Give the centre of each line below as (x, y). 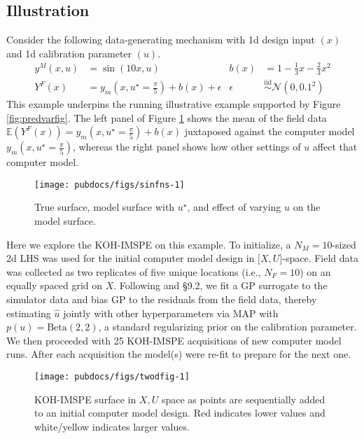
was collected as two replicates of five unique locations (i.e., (134, 271)
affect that (335, 147)
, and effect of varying (234, 207)
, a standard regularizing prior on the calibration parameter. (227, 327)
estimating (29, 313)
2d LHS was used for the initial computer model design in (131, 258)
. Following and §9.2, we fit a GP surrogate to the (220, 285)
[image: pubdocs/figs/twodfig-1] (112, 376)
